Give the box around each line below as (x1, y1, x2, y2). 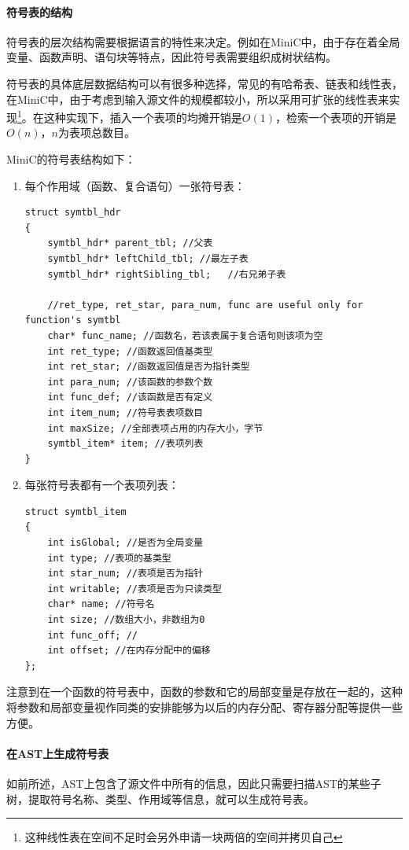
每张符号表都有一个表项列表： (24, 477, 179, 493)
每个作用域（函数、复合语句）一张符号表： (24, 177, 245, 193)
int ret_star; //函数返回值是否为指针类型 (47, 361, 250, 373)
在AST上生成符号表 (6, 745, 109, 761)
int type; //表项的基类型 (47, 552, 171, 564)
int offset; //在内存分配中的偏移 (47, 645, 211, 657)
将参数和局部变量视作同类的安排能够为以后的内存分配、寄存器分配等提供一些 (6, 699, 403, 716)
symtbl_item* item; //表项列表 (47, 438, 204, 450)
